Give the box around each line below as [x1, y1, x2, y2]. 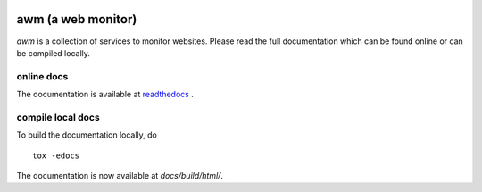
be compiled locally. [16, 47, 91, 58]
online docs [16, 70, 69, 82]
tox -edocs [32, 150, 80, 161]
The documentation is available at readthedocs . [16, 89, 194, 100]
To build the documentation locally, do [16, 129, 158, 140]
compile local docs [16, 111, 100, 123]
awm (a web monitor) [16, 12, 137, 27]
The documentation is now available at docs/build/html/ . [16, 170, 223, 180]
